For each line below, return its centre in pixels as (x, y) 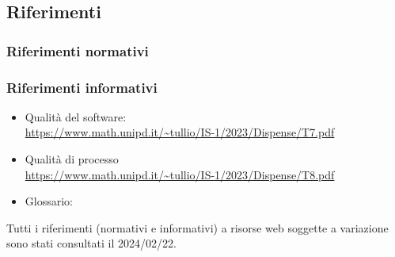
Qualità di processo (72, 159)
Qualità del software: (76, 116)
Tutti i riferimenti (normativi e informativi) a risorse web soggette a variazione (197, 227)
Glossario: (49, 201)
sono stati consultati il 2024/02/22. (91, 243)
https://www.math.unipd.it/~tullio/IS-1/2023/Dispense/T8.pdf (180, 174)
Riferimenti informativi (82, 87)
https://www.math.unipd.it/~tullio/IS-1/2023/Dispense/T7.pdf (180, 132)
